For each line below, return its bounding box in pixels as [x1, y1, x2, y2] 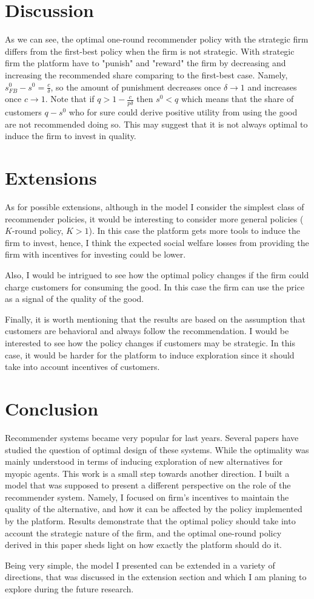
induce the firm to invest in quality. [5, 129, 136, 142]
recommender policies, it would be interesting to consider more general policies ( [5, 212, 304, 225]
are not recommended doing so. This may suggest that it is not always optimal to [5, 117, 308, 130]
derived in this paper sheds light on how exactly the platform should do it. [5, 538, 282, 551]
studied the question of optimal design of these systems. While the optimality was [5, 443, 309, 456]
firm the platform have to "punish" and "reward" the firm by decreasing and [5, 56, 286, 69]
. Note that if [45, 92, 95, 105]
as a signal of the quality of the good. [5, 292, 144, 305]
